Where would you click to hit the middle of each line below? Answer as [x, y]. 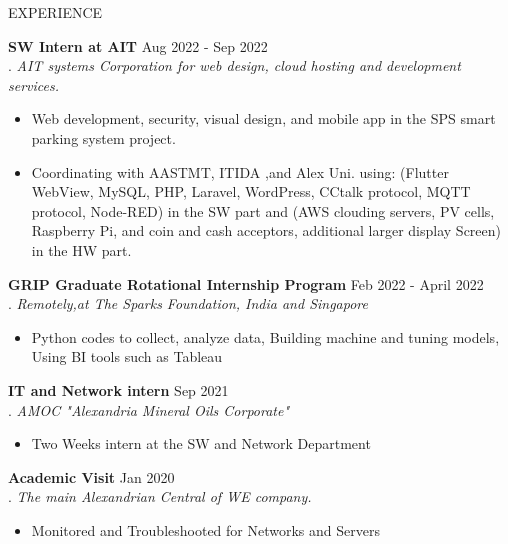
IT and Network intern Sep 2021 [118, 389]
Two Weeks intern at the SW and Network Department [201, 443]
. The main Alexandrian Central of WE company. [160, 496]
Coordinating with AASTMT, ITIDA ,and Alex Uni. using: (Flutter [240, 171]
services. [34, 84]
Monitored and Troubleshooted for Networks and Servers [205, 529]
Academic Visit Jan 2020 [91, 476]
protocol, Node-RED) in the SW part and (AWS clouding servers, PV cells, [263, 210]
